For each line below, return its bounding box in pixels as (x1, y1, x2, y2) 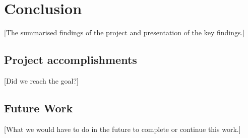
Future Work (4, 100, 73, 115)
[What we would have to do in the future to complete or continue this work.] (4, 123, 241, 134)
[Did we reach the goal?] (4, 75, 79, 86)
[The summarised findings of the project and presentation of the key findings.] (4, 27, 245, 38)
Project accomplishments (4, 52, 137, 67)
